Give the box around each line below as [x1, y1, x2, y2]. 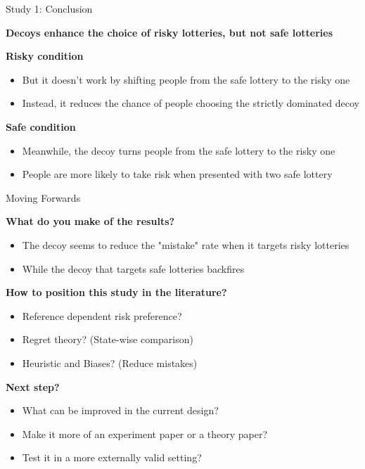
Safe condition [6, 119, 76, 134]
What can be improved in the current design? [22, 403, 219, 418]
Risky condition [6, 49, 84, 63]
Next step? [6, 379, 60, 394]
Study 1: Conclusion [6, 1, 93, 15]
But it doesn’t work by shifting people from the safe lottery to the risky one [22, 72, 350, 86]
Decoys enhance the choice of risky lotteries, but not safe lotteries [6, 25, 333, 39]
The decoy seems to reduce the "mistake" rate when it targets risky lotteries [22, 237, 350, 252]
